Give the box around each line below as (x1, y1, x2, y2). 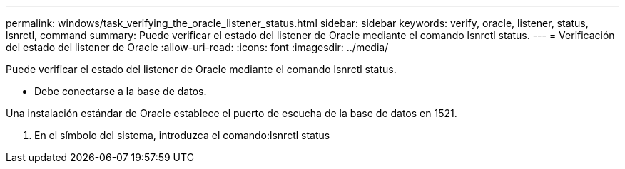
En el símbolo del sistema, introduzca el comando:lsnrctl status (34, 129, 330, 141)
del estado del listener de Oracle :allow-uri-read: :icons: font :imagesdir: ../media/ (6, 41, 389, 53)
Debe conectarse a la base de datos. (34, 85, 207, 97)
